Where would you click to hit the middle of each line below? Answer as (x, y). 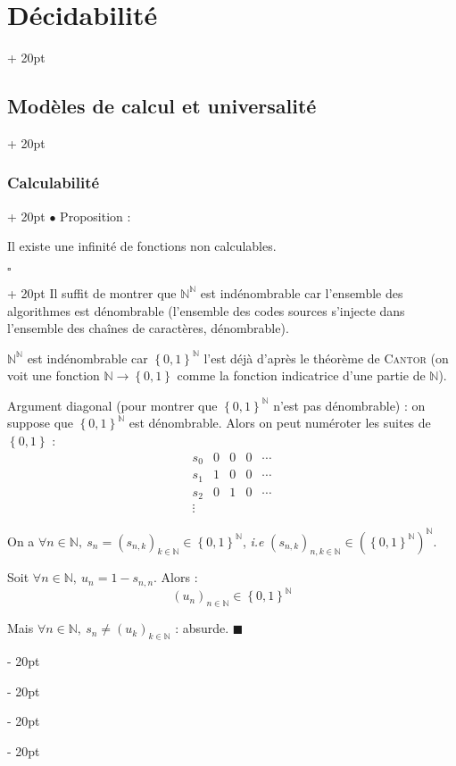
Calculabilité (54, 183)
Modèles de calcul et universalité (162, 106)
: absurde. (202, 628)
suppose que (41, 423)
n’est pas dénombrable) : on (349, 405)
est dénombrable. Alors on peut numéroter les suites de (280, 423)
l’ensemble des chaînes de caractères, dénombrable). (148, 328)
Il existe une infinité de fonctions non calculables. (142, 246)
